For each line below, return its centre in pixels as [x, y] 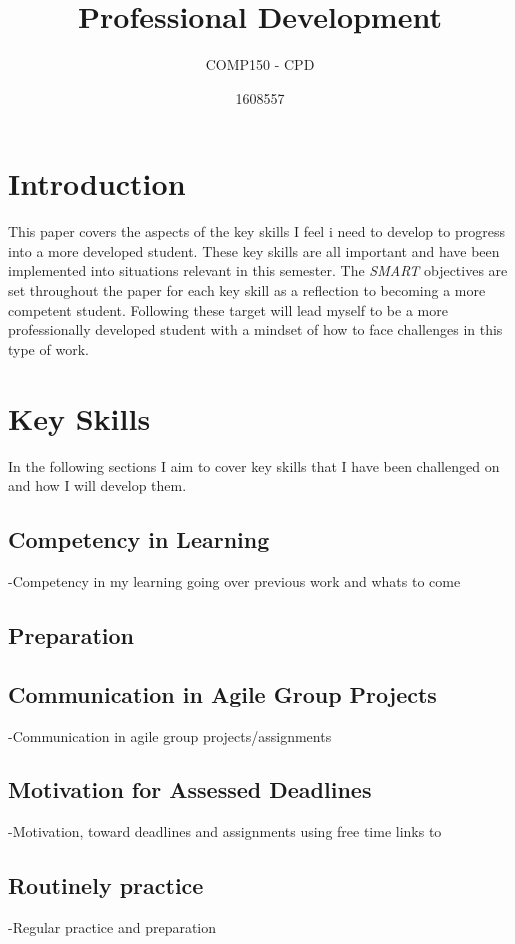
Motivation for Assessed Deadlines [190, 789]
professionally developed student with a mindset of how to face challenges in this [255, 329]
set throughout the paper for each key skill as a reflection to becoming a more [247, 290]
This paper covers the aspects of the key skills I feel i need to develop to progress [256, 231]
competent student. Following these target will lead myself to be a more [228, 309]
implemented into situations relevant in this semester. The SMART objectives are [258, 270]
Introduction [97, 183]
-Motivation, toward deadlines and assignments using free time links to [225, 831]
